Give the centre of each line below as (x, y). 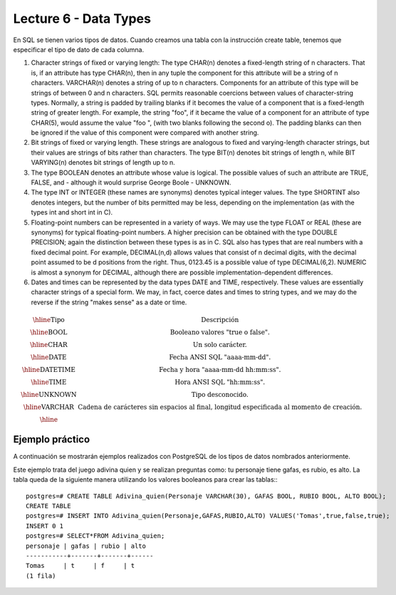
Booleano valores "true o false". (220, 332)
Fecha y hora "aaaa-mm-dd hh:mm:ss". (220, 369)
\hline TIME (49, 382)
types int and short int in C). (72, 212)
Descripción (220, 320)
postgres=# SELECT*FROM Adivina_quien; (95, 536)
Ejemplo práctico (52, 439)
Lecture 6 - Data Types (82, 19)
